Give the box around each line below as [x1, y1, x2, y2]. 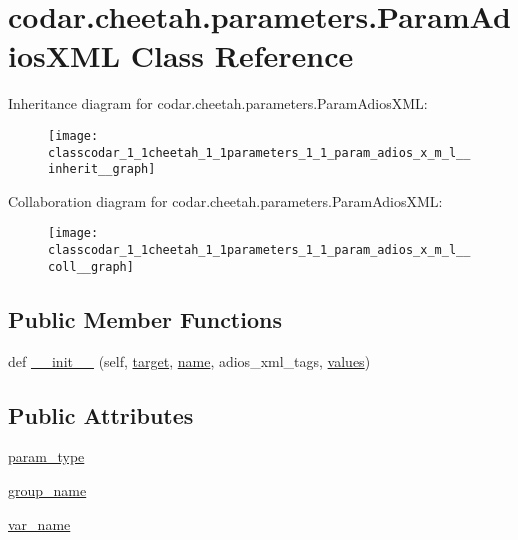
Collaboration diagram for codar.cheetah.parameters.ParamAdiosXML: [8, 190, 443, 211]
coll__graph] [48, 259, 134, 274]
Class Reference [130, 35, 354, 76]
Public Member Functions [8, 303, 282, 334]
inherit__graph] [48, 162, 156, 177]
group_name [8, 480, 87, 501]
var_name [8, 513, 71, 534]
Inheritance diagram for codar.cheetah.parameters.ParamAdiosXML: [8, 93, 428, 114]
